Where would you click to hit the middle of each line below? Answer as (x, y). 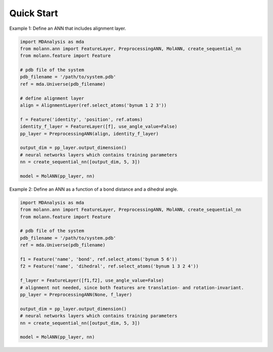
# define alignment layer (52, 98)
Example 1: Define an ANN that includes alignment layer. (68, 28)
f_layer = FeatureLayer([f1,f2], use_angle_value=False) (92, 280)
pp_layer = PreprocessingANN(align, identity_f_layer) (89, 134)
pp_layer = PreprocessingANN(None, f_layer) (76, 295)
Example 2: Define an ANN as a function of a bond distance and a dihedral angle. (94, 189)
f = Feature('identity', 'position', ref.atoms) (81, 119)
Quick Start (34, 13)
